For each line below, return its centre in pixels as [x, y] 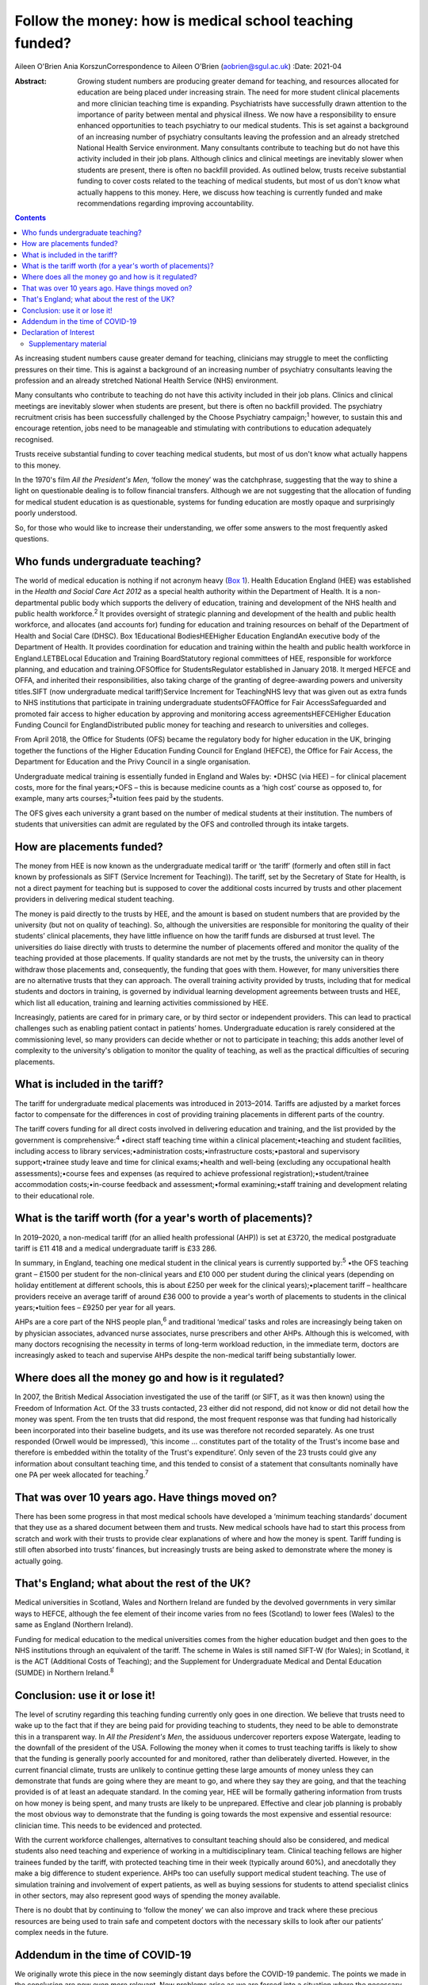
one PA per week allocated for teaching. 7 [82, 1474]
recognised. [34, 439]
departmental [36, 603]
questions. [32, 538]
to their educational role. [55, 1196]
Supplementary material [68, 343]
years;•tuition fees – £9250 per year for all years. [95, 1307]
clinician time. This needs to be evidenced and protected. [108, 1825]
